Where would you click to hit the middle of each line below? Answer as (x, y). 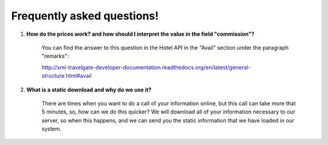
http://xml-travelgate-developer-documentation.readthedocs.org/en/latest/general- (146, 67)
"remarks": (55, 56)
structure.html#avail (67, 76)
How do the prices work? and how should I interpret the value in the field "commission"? (140, 34)
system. (52, 129)
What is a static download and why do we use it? (89, 89)
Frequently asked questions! (85, 16)
